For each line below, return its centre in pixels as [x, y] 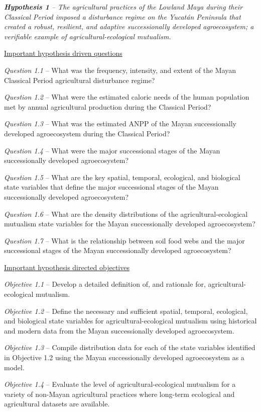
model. [14, 367]
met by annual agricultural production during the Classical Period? [108, 106]
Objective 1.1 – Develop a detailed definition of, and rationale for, [105, 284]
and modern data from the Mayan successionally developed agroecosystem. [119, 330]
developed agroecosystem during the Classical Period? [87, 133]
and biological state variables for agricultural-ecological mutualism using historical [130, 321]
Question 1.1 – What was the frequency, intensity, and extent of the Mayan [120, 70]
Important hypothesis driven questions [63, 53]
